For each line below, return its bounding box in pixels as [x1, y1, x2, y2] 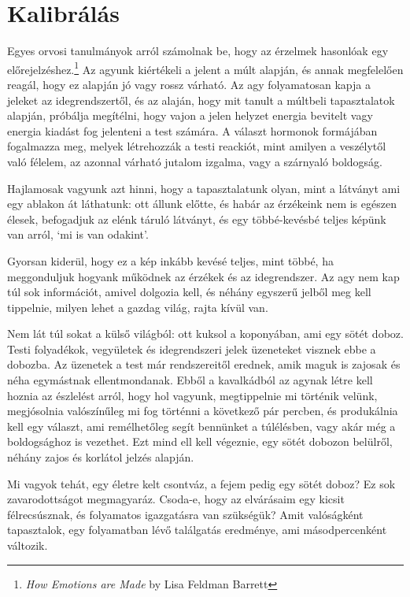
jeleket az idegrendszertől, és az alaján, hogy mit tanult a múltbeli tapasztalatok [7, 91, 395, 108]
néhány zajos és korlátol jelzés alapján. [7, 449, 194, 465]
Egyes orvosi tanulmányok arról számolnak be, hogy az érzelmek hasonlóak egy [7, 43, 389, 59]
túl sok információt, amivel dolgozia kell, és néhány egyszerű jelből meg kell [7, 284, 371, 300]
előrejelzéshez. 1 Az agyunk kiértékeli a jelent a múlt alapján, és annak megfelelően [7, 58, 404, 77]
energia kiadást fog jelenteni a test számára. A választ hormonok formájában [7, 122, 378, 139]
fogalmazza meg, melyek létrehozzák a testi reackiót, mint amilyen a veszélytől [7, 138, 386, 154]
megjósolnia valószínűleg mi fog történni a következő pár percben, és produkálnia [7, 402, 398, 419]
